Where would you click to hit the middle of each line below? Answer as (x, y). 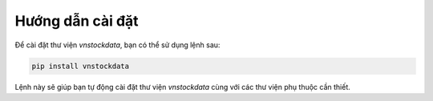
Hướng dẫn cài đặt (77, 21)
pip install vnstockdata (81, 66)
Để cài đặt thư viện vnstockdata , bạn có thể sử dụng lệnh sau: (117, 45)
